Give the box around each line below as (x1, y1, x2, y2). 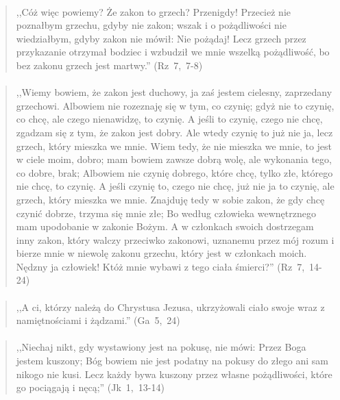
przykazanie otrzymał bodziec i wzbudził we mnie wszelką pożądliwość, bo (16, 45, 330, 59)
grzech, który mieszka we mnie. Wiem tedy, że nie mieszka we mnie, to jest (16, 138, 332, 153)
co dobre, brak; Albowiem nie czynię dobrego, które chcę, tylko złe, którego (16, 165, 333, 179)
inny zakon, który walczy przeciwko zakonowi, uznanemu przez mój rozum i (16, 232, 335, 247)
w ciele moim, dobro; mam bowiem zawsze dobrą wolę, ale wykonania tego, (16, 152, 332, 166)
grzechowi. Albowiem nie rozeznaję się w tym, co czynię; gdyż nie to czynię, (16, 98, 335, 112)
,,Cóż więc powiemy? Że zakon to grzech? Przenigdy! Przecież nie (16, 4, 291, 18)
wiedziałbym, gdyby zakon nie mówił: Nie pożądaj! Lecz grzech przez (16, 31, 306, 45)
